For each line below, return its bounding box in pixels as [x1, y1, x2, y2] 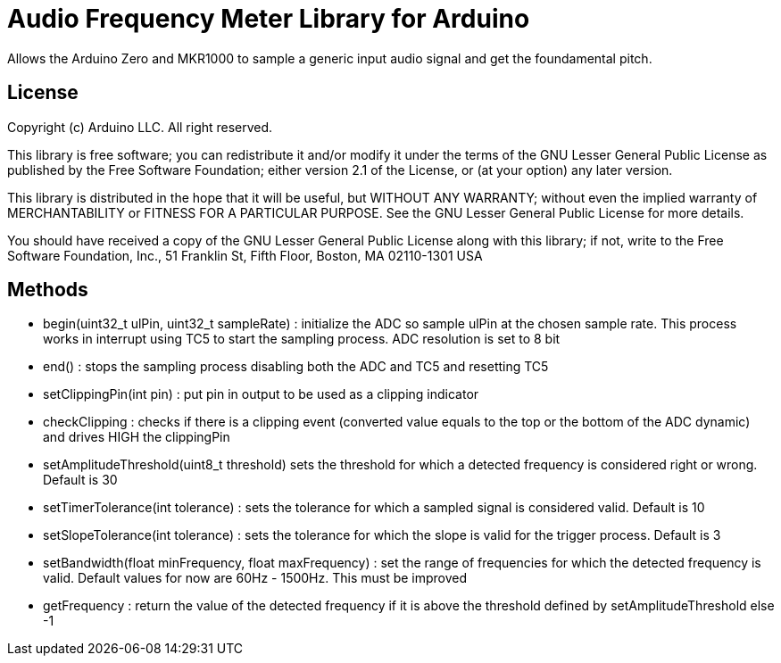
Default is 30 [43, 472, 118, 488]
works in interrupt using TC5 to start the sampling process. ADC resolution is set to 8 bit [43, 331, 561, 347]
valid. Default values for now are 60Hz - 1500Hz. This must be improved [43, 570, 468, 586]
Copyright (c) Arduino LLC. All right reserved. [7, 119, 273, 135]
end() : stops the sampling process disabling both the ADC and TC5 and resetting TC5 [43, 359, 549, 375]
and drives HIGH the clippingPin [43, 429, 230, 445]
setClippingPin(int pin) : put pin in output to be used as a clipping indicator [43, 386, 479, 402]
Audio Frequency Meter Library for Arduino [7, 4, 530, 34]
